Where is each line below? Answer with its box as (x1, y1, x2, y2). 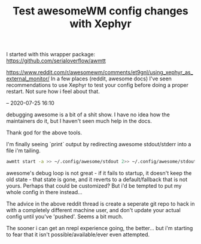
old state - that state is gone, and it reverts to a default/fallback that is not (6, 176, 188, 183)
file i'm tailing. (6, 147, 41, 154)
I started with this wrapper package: (6, 51, 96, 58)
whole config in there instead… (6, 189, 83, 196)
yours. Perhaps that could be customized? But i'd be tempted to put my (6, 182, 182, 189)
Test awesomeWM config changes (13, 4, 188, 18)
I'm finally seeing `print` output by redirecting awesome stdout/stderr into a (6, 141, 191, 148)
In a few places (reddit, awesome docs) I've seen (50, 75, 172, 82)
